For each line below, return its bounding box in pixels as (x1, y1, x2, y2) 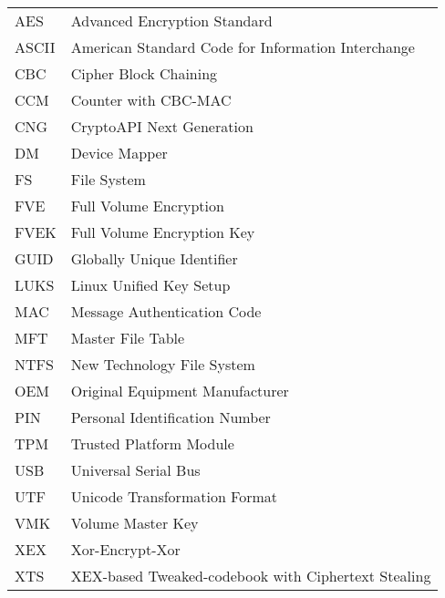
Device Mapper (70, 142, 168, 163)
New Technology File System (70, 354, 255, 375)
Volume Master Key (70, 512, 199, 533)
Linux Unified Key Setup (70, 274, 231, 295)
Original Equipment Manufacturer (70, 380, 289, 401)
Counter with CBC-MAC (70, 89, 232, 110)
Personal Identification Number (70, 407, 271, 428)
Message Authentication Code (70, 301, 262, 322)
